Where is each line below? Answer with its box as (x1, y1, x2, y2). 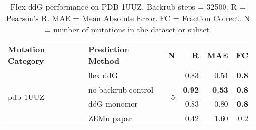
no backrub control (88, 84, 154, 95)
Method (88, 55, 120, 66)
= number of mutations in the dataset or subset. (44, 24, 212, 35)
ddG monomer (88, 98, 138, 109)
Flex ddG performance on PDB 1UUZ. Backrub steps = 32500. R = (10, 1, 246, 12)
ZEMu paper (88, 112, 132, 124)
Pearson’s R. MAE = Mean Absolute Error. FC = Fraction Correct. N (6, 12, 250, 24)
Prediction (88, 43, 129, 55)
